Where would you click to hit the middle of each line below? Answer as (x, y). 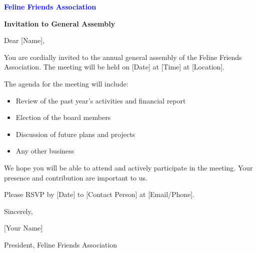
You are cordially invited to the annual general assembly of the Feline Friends (123, 57)
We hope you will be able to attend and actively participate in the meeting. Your (128, 167)
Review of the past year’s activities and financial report (101, 100)
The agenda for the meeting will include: (66, 83)
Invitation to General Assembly (60, 23)
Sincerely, (18, 211)
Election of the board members (63, 117)
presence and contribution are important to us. (76, 177)
